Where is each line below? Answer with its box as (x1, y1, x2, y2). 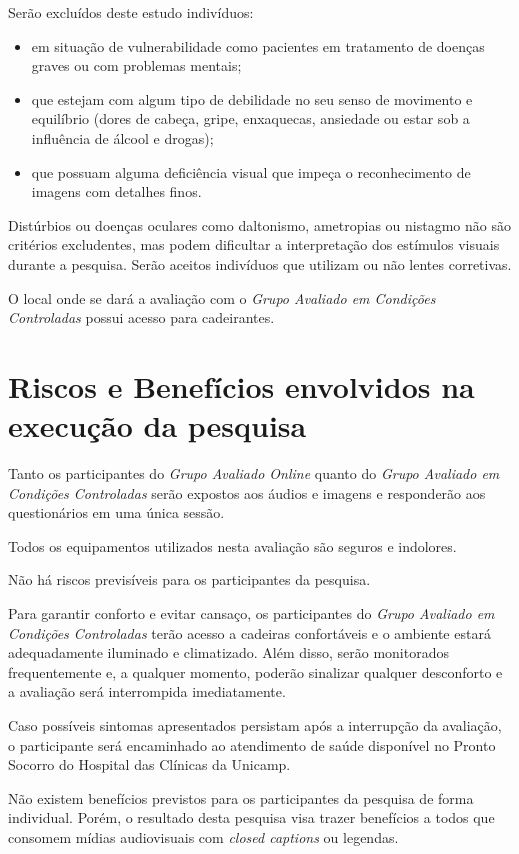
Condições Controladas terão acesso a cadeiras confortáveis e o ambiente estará (8, 622, 491, 643)
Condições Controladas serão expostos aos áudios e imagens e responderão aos (8, 482, 486, 503)
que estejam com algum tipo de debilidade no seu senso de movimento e (31, 88, 473, 109)
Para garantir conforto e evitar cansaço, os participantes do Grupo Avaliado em (8, 603, 495, 623)
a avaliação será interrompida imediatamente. (8, 681, 286, 702)
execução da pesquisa (8, 405, 307, 446)
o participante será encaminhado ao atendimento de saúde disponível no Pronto (8, 734, 496, 755)
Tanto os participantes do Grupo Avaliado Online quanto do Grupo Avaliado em (8, 463, 500, 484)
